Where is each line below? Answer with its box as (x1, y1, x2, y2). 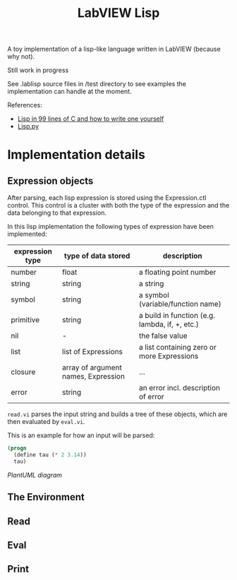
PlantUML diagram (7, 470, 62, 479)
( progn (7, 445, 27, 452)
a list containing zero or (138, 343, 217, 353)
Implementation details (7, 147, 146, 163)
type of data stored (63, 251, 130, 261)
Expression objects (7, 174, 94, 187)
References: (7, 101, 42, 110)
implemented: (7, 230, 47, 238)
